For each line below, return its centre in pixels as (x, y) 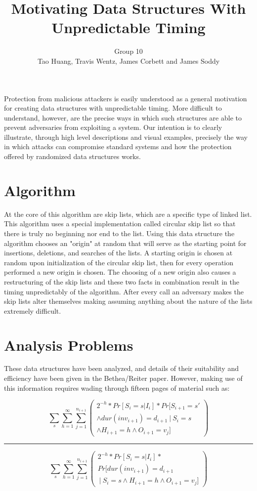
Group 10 (128, 51)
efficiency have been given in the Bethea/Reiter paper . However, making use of (123, 378)
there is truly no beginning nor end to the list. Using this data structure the (119, 233)
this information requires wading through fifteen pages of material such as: (117, 388)
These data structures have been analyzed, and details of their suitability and (121, 368)
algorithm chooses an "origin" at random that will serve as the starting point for (125, 243)
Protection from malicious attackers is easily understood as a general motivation (126, 98)
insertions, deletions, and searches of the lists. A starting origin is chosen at (118, 253)
